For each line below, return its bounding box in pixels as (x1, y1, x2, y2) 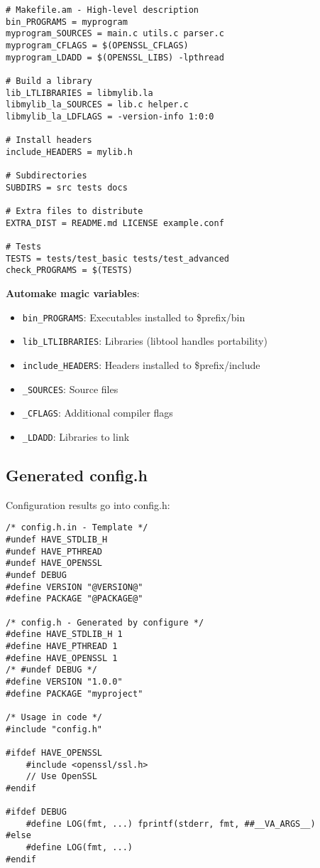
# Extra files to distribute (6, 206, 143, 217)
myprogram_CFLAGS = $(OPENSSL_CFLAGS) (6, 40, 189, 50)
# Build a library (6, 75, 92, 86)
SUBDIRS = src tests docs (6, 182, 128, 193)
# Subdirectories (6, 171, 87, 181)
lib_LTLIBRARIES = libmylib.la (6, 87, 153, 98)
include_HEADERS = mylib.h (6, 146, 133, 157)
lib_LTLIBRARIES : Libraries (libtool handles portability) (22, 333, 267, 348)
